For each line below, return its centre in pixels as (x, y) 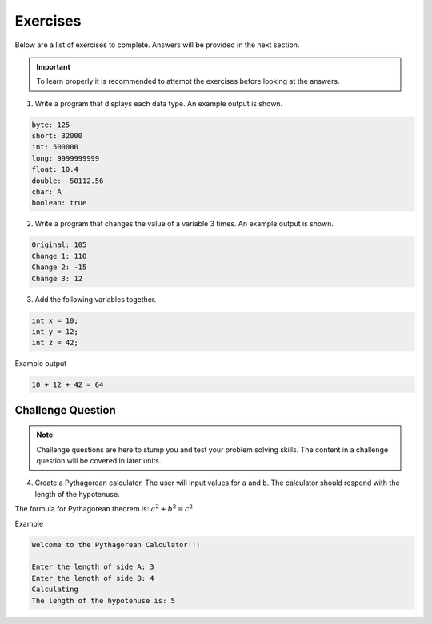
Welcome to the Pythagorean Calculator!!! (116, 545)
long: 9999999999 (66, 158)
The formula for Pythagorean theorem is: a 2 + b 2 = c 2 (104, 509)
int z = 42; (55, 343)
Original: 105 (59, 245)
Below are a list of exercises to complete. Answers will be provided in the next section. (157, 45)
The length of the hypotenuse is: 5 (104, 600)
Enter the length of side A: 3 (93, 567)
